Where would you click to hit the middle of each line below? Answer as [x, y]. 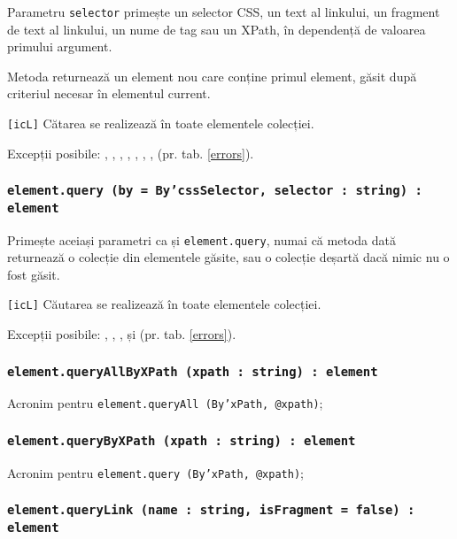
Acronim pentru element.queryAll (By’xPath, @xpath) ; [165, 403]
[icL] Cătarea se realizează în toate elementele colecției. [161, 123]
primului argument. [60, 46]
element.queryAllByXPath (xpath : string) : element [193, 371]
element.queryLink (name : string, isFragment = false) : [211, 510]
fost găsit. [34, 274]
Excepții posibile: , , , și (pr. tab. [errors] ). [122, 334]
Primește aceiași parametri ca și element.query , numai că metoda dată [201, 239]
